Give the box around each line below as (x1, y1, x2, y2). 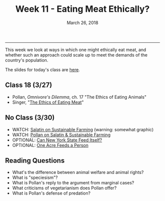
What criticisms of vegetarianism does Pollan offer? (12, 185, 117, 191)
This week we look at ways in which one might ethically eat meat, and (5, 47, 146, 53)
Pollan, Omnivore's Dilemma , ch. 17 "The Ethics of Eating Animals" (12, 94, 147, 100)
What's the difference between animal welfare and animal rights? (12, 170, 144, 175)
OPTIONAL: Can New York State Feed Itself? (12, 137, 102, 143)
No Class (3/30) (5, 114, 55, 122)
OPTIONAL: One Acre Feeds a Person (12, 142, 89, 148)
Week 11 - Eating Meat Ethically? (15, 3, 150, 15)
